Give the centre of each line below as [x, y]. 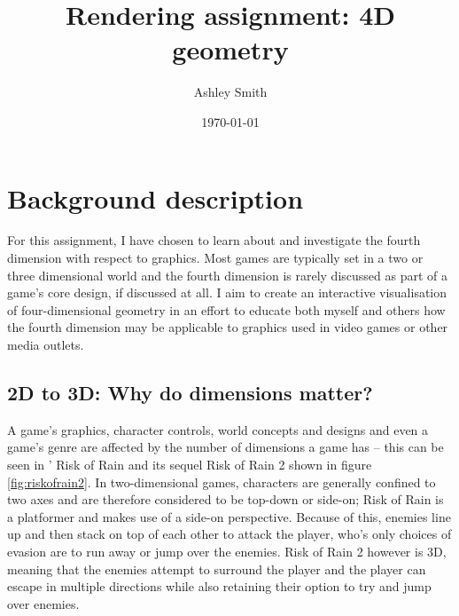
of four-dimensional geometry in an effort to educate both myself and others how [226, 309]
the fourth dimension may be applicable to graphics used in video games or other [228, 327]
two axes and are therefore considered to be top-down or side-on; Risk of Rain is [226, 499]
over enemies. [43, 603]
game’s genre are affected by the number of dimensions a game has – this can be [226, 447]
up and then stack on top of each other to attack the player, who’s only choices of [229, 534]
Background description [156, 197]
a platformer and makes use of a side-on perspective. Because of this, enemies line [229, 516]
